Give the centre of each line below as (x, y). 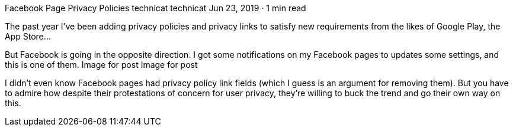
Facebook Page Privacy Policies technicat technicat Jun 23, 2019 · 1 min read (155, 8)
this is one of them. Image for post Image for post (101, 65)
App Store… (28, 36)
